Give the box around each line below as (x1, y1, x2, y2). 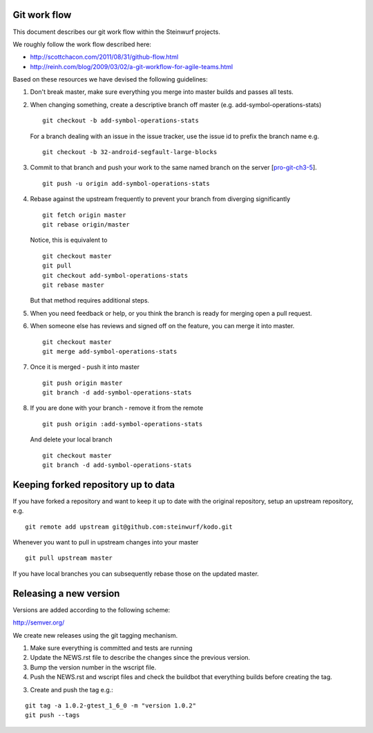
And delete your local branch (30, 435, 113, 444)
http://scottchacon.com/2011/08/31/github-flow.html (30, 53, 179, 61)
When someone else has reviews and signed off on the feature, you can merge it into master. (30, 322, 295, 330)
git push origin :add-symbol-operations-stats (42, 420, 203, 428)
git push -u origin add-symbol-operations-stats (42, 180, 210, 187)
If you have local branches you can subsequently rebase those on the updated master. (12, 569, 259, 578)
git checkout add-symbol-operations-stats (42, 272, 189, 279)
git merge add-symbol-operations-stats (42, 348, 178, 355)
